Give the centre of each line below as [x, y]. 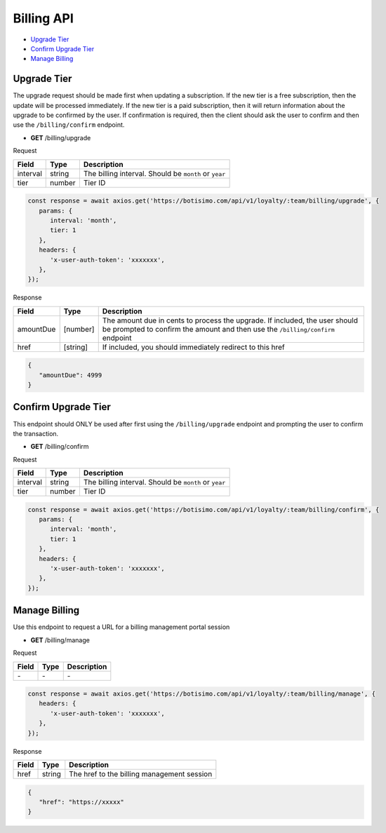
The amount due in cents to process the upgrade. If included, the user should [230, 320]
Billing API [43, 18]
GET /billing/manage [60, 640]
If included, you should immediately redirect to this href [194, 347]
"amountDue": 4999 [71, 375]
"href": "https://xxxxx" [81, 802]
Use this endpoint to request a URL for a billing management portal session [121, 627]
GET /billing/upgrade [61, 137]
